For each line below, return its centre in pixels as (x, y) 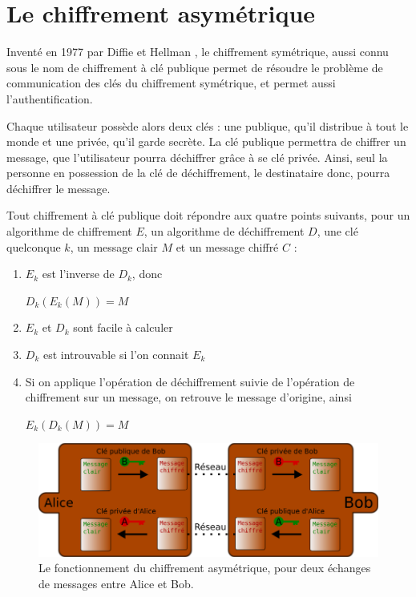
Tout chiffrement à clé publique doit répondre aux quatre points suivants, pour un (208, 215)
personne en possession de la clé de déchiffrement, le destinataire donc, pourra (198, 173)
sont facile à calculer (123, 327)
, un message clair (114, 246)
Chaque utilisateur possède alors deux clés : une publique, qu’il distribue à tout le (208, 125)
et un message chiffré (227, 246)
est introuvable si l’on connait (116, 355)
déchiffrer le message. (59, 188)
